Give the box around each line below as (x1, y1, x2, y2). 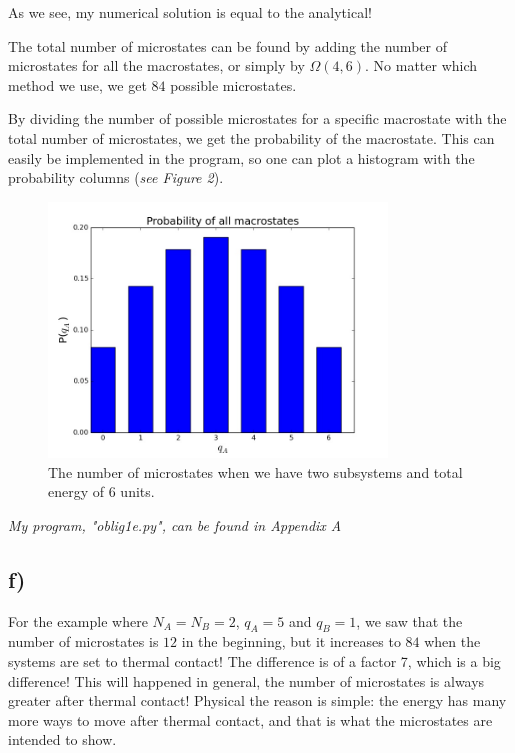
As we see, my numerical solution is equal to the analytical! (8, 2, 372, 22)
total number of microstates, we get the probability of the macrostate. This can (8, 127, 495, 148)
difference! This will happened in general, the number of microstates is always (8, 670, 485, 691)
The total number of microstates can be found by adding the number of (8, 35, 447, 56)
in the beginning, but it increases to (181, 631, 401, 652)
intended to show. (8, 729, 117, 750)
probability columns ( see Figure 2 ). (8, 167, 224, 188)
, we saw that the (356, 610, 463, 631)
